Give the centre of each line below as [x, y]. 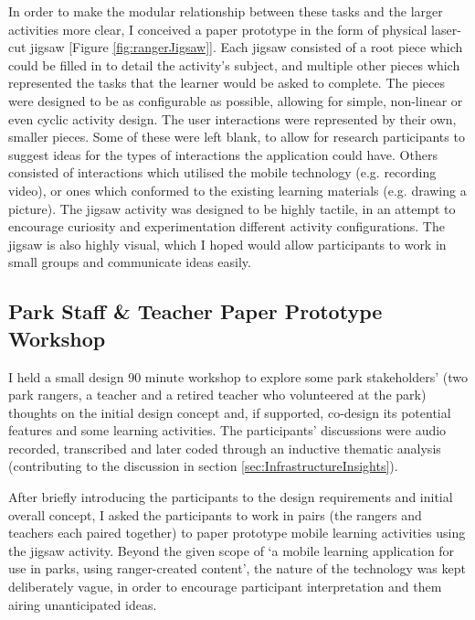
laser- [446, 29]
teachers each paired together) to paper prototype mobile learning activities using [237, 533]
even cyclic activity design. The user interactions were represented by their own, [232, 118]
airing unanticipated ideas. [83, 604]
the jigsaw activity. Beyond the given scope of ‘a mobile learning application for [232, 550]
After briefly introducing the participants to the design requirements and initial [231, 497]
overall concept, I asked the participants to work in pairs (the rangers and [215, 514]
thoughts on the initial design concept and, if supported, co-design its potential [230, 412]
